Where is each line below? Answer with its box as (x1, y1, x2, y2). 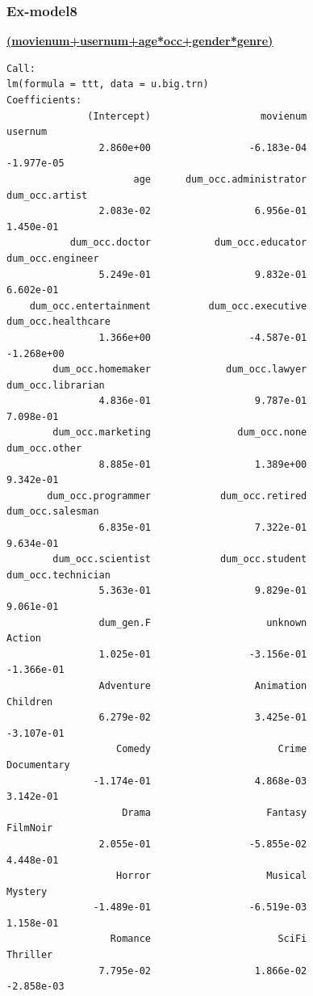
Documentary (6, 759, 70, 771)
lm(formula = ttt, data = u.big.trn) (6, 78, 209, 90)
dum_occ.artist (6, 189, 88, 201)
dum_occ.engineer (6, 252, 99, 264)
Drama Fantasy (122, 806, 307, 818)
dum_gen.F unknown (98, 616, 307, 628)
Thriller (6, 949, 53, 961)
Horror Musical (116, 870, 307, 882)
